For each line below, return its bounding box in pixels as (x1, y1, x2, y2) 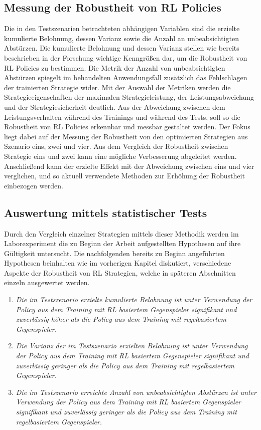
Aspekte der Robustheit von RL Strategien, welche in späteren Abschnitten (4, 267, 236, 278)
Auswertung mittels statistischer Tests (4, 204, 207, 220)
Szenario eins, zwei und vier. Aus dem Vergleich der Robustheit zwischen (4, 141, 228, 151)
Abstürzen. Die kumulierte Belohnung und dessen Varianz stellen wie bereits (4, 43, 239, 53)
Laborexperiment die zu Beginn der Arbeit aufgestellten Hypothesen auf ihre (4, 238, 241, 249)
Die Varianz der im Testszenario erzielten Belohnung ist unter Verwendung (16, 340, 248, 351)
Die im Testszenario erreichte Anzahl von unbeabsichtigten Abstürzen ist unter (16, 386, 257, 397)
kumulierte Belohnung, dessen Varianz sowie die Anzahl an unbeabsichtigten (4, 33, 239, 43)
